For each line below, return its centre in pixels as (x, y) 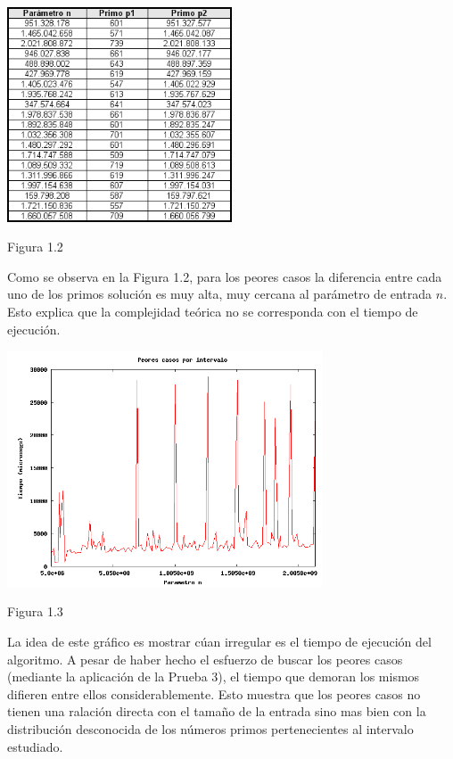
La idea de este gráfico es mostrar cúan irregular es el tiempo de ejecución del (219, 641)
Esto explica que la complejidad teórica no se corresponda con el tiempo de (213, 312)
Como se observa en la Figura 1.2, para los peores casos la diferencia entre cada (225, 276)
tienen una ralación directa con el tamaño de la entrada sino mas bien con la (217, 711)
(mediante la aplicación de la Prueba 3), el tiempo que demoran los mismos (214, 676)
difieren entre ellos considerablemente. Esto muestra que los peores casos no (214, 693)
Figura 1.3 (35, 611)
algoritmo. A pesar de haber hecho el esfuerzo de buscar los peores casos (205, 659)
